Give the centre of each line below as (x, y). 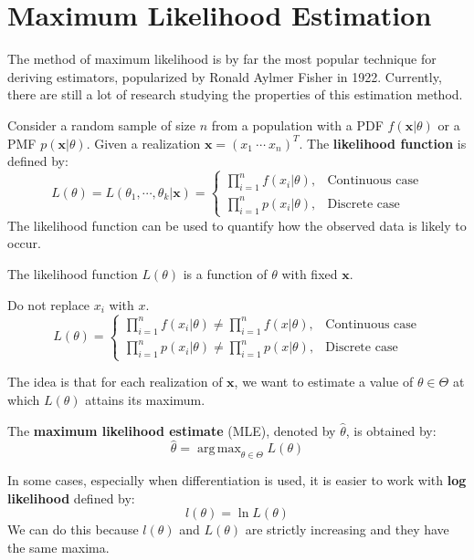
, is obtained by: (391, 430)
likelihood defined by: (71, 498)
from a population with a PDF (297, 124)
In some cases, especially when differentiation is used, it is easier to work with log (237, 480)
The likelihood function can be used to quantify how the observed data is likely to (237, 225)
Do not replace (49, 304)
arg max (219, 449)
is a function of (225, 274)
